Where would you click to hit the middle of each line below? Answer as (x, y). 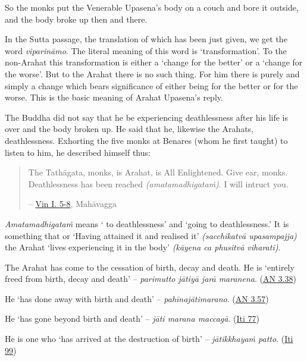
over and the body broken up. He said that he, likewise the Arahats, (129, 129)
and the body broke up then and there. (76, 19)
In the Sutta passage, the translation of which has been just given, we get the (146, 39)
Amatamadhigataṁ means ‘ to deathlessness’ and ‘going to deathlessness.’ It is (147, 223)
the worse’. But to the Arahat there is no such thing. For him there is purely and (152, 73)
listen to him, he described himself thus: (78, 152)
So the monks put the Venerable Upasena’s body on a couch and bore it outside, (152, 7)
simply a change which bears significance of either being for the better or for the (151, 85)
